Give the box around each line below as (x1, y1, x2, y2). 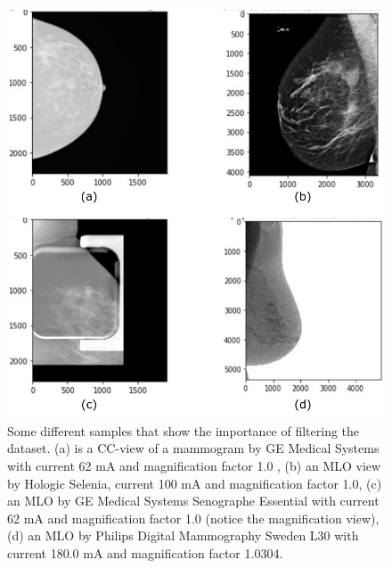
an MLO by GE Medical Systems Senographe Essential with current (7, 491, 380, 510)
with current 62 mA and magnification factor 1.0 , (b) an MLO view (7, 457, 381, 475)
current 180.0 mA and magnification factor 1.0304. (7, 544, 283, 563)
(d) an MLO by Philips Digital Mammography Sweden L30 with (7, 526, 359, 545)
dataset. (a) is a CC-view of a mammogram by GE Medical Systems (7, 439, 380, 457)
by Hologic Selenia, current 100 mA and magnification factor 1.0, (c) (7, 473, 382, 492)
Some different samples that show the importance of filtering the (7, 421, 360, 440)
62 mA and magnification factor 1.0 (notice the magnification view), (7, 508, 380, 527)
